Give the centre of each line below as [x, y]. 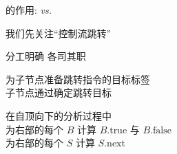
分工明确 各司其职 [46, 56]
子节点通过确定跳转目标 [59, 92]
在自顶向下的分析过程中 [59, 115]
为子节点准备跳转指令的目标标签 [78, 79]
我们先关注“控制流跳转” [59, 33]
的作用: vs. [29, 10]
